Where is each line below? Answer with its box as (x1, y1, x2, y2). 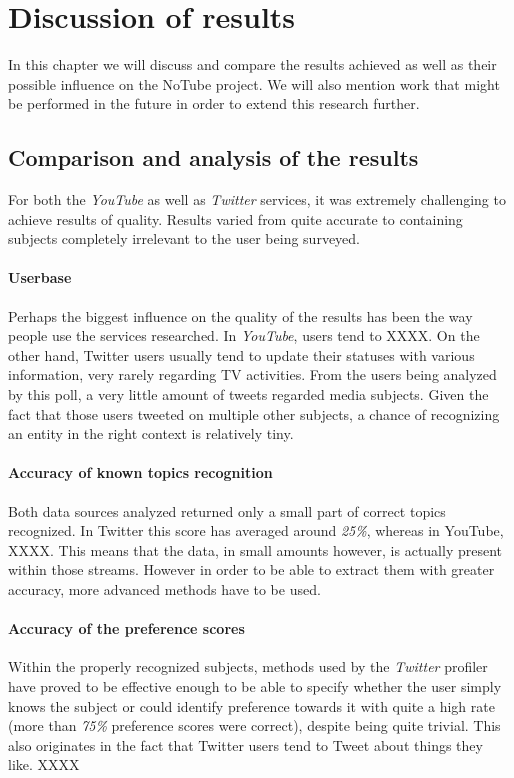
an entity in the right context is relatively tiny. (8, 423, 294, 444)
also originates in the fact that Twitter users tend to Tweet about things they (8, 734, 483, 755)
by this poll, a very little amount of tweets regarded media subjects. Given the (8, 384, 489, 405)
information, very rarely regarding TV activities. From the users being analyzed (8, 364, 497, 385)
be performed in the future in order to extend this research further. (8, 93, 420, 114)
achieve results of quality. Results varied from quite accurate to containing (8, 208, 463, 229)
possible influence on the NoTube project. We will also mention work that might (8, 73, 500, 94)
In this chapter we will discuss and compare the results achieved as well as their (8, 54, 497, 75)
